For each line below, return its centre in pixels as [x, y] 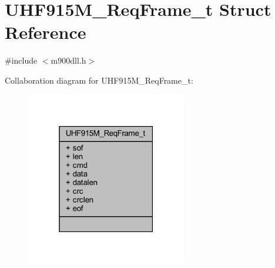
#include [21, 60]
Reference [46, 32]
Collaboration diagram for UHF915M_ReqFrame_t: [99, 80]
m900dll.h [68, 60]
